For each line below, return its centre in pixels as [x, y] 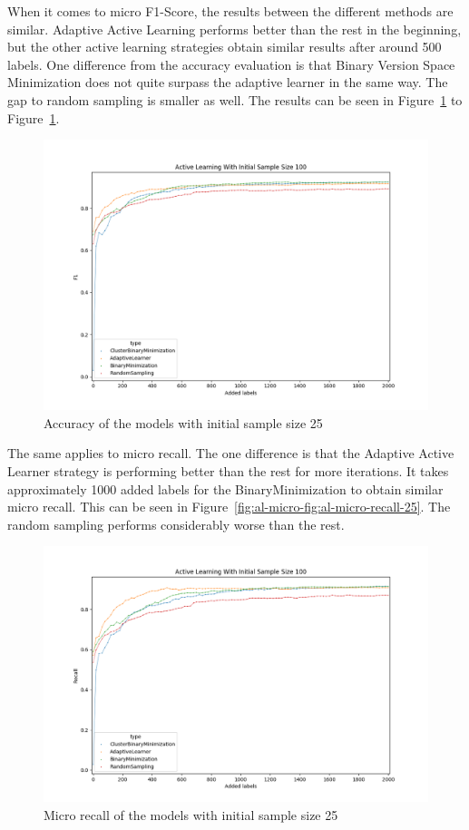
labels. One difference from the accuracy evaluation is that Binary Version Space [231, 64]
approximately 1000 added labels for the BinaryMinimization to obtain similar [225, 488]
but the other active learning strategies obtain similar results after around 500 [225, 47]
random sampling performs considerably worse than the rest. [176, 524]
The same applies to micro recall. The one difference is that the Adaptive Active [231, 453]
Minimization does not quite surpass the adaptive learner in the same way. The [228, 82]
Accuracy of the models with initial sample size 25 [183, 422]
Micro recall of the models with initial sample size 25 [191, 815]
